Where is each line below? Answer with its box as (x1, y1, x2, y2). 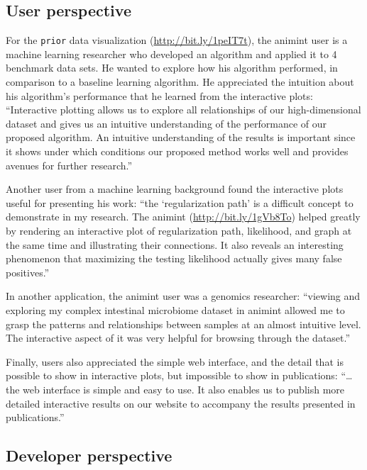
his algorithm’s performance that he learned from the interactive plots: (6, 88, 313, 103)
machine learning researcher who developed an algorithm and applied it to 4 (6, 46, 337, 61)
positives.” (6, 264, 50, 279)
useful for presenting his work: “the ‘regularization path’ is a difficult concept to (6, 195, 354, 210)
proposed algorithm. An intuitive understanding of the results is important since (6, 130, 356, 145)
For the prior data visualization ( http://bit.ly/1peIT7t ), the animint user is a (6, 33, 348, 47)
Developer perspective (6, 444, 172, 466)
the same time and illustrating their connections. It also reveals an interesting (6, 237, 344, 252)
